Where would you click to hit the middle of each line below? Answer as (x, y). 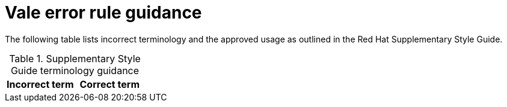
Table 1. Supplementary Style (75, 58)
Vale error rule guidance (103, 13)
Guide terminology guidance (75, 70)
